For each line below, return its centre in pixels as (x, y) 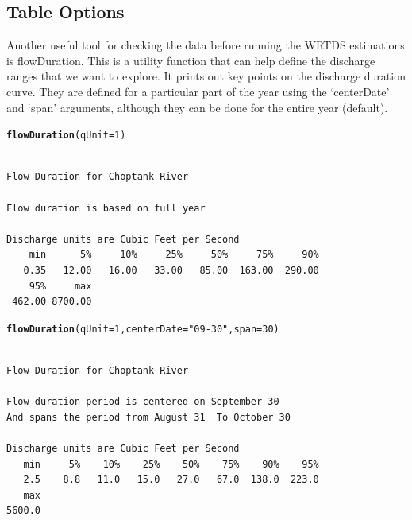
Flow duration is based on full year (106, 208)
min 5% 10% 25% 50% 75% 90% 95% (171, 464)
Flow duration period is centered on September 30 (143, 402)
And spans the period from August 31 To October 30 (148, 417)
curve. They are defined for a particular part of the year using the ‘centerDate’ (198, 91)
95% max (60, 286)
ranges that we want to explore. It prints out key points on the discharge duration (206, 76)
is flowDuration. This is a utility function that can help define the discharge (191, 60)
